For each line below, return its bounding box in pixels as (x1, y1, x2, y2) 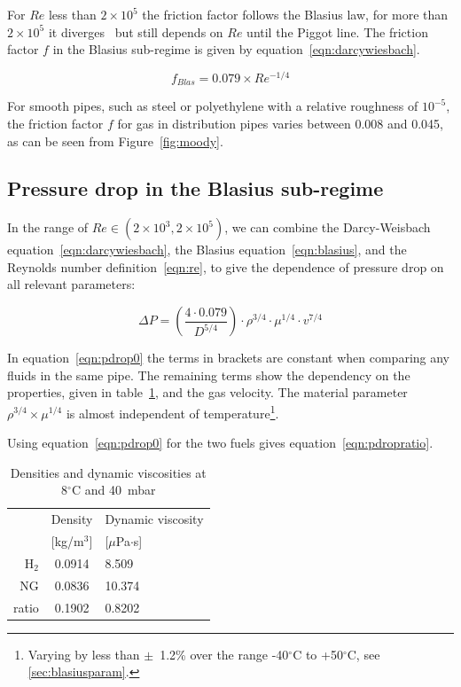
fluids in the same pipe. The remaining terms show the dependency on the (7, 365, 410, 384)
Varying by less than (27, 644, 140, 663)
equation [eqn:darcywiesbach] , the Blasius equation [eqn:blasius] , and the (7, 240, 407, 259)
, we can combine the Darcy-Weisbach (224, 218, 431, 237)
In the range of (7, 218, 89, 237)
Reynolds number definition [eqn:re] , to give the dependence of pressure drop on (7, 257, 444, 276)
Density (51, 510, 93, 528)
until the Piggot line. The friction (246, 22, 428, 41)
